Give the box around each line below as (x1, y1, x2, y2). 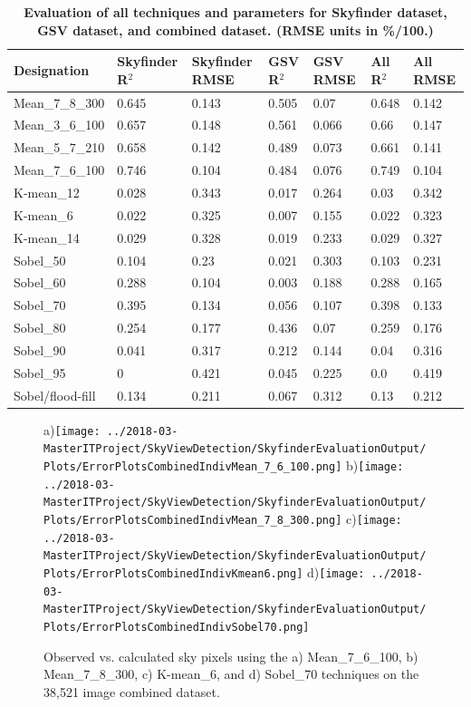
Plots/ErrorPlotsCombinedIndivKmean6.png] (43, 567, 303, 580)
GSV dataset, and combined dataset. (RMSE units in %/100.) (37, 20, 434, 39)
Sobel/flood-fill (14, 385, 96, 404)
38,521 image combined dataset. (43, 682, 220, 701)
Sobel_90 (14, 340, 66, 359)
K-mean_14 (14, 228, 80, 247)
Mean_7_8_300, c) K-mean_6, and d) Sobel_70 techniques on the (43, 664, 419, 683)
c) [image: (345, 508, 402, 528)
